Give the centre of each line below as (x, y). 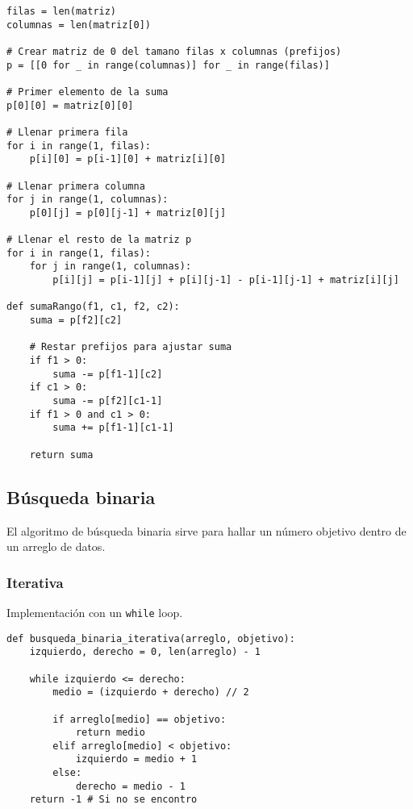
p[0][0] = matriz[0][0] (70, 105)
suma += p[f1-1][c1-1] (113, 428)
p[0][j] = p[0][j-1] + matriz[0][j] (128, 213)
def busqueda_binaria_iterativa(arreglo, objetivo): (151, 638)
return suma (61, 455)
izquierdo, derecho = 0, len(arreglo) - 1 (145, 652)
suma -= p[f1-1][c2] (108, 374)
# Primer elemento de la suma (88, 92)
